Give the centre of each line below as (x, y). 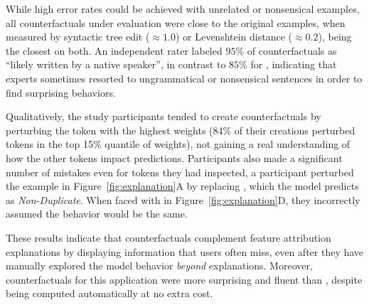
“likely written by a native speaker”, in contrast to (116, 64)
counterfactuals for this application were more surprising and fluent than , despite (184, 279)
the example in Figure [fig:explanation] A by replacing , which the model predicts (182, 186)
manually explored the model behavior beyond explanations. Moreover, (159, 266)
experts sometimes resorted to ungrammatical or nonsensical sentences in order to (184, 78)
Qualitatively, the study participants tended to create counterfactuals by (164, 116)
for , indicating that (294, 64)
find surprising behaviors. (61, 92)
